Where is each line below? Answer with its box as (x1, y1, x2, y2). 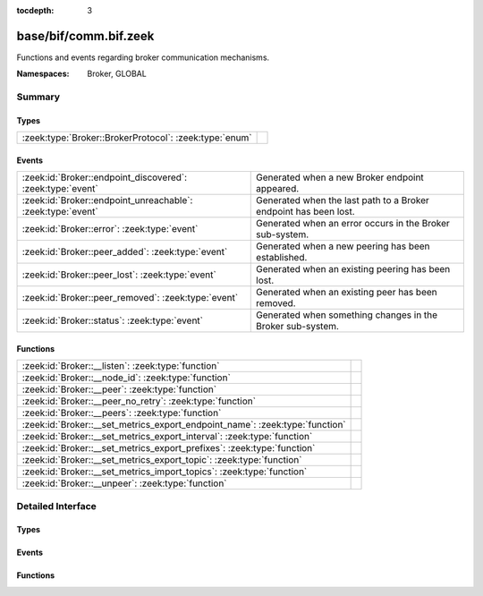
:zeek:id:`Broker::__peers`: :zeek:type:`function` (21, 407, 222, 420)
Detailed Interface (16, 499, 97, 512)
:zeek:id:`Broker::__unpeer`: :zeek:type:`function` (21, 477, 227, 490)
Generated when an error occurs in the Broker (256, 217, 451, 230)
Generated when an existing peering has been (256, 263, 451, 276)
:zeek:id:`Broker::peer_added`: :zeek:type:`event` (21, 246, 228, 259)
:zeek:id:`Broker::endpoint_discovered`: (21, 171, 188, 183)
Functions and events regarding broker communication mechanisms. (16, 52, 270, 63)
